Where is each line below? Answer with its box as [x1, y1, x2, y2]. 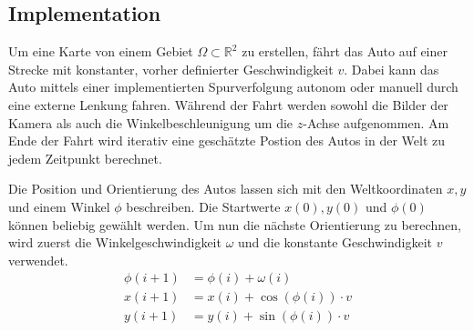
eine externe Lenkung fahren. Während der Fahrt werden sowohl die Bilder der [8, 95, 448, 114]
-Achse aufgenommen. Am [303, 113, 449, 132]
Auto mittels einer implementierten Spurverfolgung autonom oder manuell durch [8, 77, 459, 96]
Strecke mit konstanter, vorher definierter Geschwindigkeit [8, 59, 334, 78]
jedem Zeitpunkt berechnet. [8, 148, 162, 167]
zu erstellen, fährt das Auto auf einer [242, 42, 448, 61]
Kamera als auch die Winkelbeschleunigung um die [8, 113, 294, 132]
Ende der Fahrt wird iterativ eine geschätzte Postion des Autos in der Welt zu [8, 131, 446, 150]
